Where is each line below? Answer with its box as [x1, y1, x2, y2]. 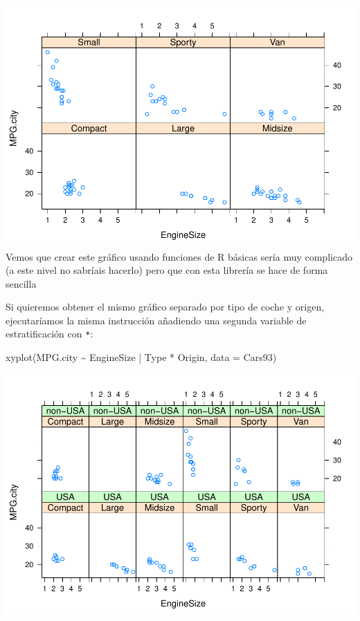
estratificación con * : [6, 326, 93, 341]
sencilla [6, 276, 37, 290]
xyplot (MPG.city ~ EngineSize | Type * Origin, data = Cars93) [6, 350, 277, 364]
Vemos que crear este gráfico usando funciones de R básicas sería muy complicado [6, 249, 352, 263]
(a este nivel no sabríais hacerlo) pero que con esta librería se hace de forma [6, 263, 328, 277]
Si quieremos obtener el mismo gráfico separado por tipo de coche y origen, [6, 299, 325, 314]
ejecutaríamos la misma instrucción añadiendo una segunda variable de [6, 313, 307, 327]
